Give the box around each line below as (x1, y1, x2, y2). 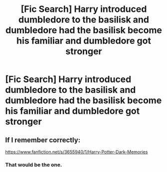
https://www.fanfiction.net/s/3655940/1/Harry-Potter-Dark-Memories (5, 149, 148, 155)
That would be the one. (5, 161, 62, 168)
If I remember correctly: (5, 136, 81, 144)
